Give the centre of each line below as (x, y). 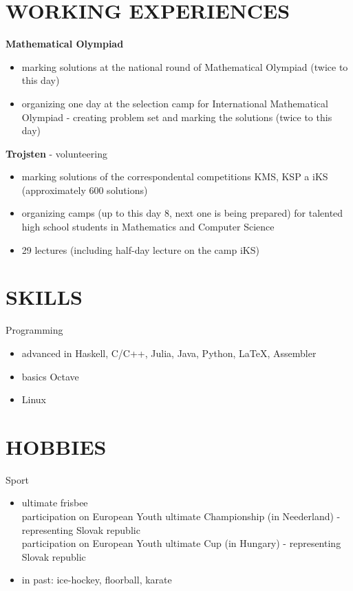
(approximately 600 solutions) (85, 190)
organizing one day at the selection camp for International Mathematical (175, 103)
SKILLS (44, 297)
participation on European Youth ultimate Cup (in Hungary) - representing (181, 543)
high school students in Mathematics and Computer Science (148, 227)
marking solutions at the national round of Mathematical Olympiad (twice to (185, 66)
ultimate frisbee (55, 503)
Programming (34, 330)
